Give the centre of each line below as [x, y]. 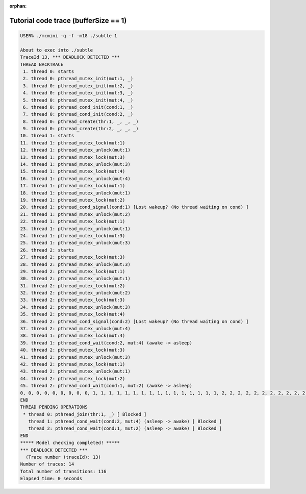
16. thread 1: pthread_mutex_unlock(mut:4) [75, 178]
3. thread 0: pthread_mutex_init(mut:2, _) [78, 86]
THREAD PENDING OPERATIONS [54, 407]
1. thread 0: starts [49, 71]
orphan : [18, 6]
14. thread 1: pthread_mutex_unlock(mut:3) [75, 164]
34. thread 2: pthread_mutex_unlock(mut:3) [75, 307]
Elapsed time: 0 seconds [51, 479]
